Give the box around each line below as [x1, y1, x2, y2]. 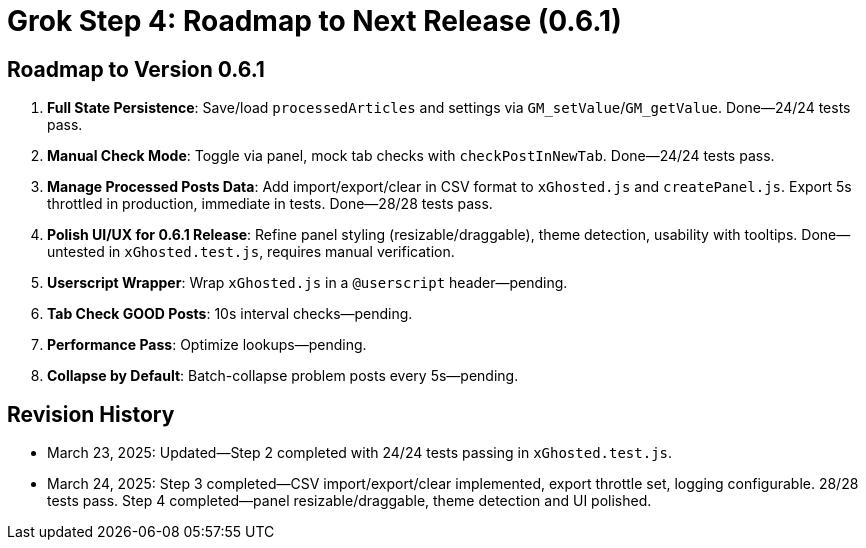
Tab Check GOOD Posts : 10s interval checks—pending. [47, 305, 413, 323]
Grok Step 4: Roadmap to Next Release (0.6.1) [7, 4, 622, 38]
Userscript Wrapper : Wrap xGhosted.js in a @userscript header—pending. [47, 274, 568, 292]
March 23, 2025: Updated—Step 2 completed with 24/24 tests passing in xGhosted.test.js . [47, 444, 673, 462]
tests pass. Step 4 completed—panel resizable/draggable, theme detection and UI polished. [47, 492, 652, 510]
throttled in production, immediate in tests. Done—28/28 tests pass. [47, 195, 493, 213]
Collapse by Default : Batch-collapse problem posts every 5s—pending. [47, 367, 519, 385]
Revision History [7, 401, 175, 427]
